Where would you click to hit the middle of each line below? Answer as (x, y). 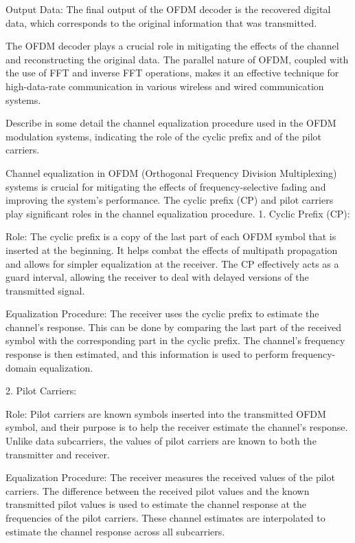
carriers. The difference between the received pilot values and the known (158, 490)
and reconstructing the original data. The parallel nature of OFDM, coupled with (177, 59)
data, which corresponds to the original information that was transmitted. (161, 22)
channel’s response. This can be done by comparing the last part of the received (173, 327)
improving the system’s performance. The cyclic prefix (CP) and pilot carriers (170, 200)
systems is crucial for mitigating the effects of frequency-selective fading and (166, 186)
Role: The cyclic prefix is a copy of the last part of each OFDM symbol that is (171, 236)
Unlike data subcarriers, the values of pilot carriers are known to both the (161, 441)
